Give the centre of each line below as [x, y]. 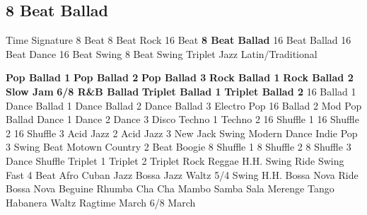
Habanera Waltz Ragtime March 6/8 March [101, 202]
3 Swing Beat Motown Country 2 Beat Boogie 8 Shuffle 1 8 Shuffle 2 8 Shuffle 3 [179, 147]
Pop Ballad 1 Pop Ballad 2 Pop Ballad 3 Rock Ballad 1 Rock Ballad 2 [180, 77]
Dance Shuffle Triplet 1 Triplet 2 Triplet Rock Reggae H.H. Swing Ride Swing [175, 160]
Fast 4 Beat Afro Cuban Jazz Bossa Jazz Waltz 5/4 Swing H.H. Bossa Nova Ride [182, 174]
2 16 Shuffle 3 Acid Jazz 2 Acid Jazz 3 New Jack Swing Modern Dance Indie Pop [182, 133]
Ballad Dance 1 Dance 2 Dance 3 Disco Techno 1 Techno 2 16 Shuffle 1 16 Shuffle [182, 119]
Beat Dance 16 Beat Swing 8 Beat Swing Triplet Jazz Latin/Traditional [162, 53]
